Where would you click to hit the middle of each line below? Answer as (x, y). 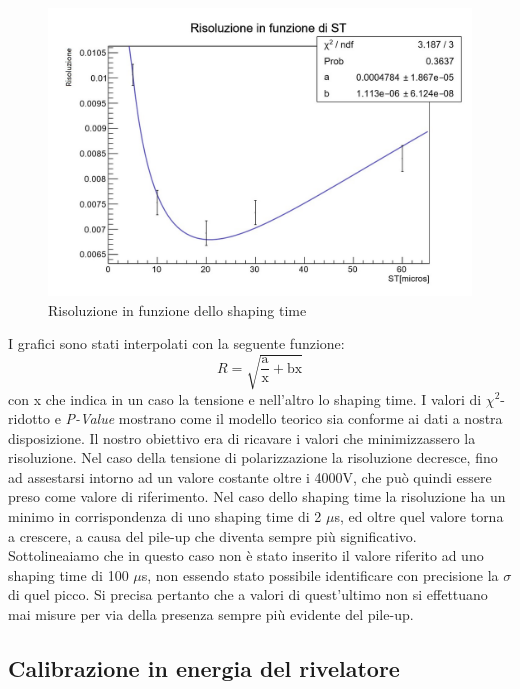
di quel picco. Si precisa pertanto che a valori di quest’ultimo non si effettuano (248, 594)
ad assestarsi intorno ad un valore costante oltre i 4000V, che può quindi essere (250, 476)
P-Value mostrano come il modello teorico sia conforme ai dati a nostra (284, 418)
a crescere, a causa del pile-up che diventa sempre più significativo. (212, 535)
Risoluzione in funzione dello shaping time (177, 309)
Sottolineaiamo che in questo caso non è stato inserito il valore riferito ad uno (246, 555)
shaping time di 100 (68, 574)
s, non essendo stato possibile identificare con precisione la (320, 574)
